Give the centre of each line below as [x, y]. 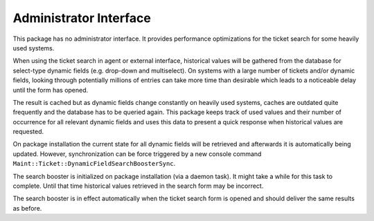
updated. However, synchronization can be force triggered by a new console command [137, 154]
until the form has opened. [51, 90]
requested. [28, 132]
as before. [27, 208]
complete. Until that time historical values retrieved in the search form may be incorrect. [138, 186]
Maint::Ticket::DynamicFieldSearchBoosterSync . [94, 164]
